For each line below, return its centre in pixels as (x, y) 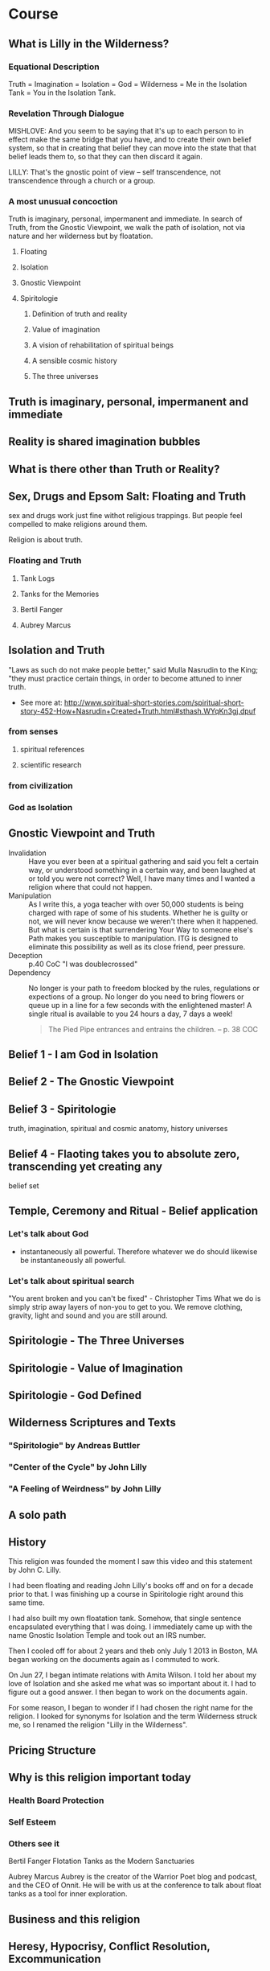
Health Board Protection (56, 1800)
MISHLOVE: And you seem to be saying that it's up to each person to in (126, 131)
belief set (24, 1185)
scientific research (51, 764)
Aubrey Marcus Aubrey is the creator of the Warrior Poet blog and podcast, (133, 1877)
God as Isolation (41, 807)
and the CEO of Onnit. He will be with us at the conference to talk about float (135, 1885)
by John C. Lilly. (35, 1570)
